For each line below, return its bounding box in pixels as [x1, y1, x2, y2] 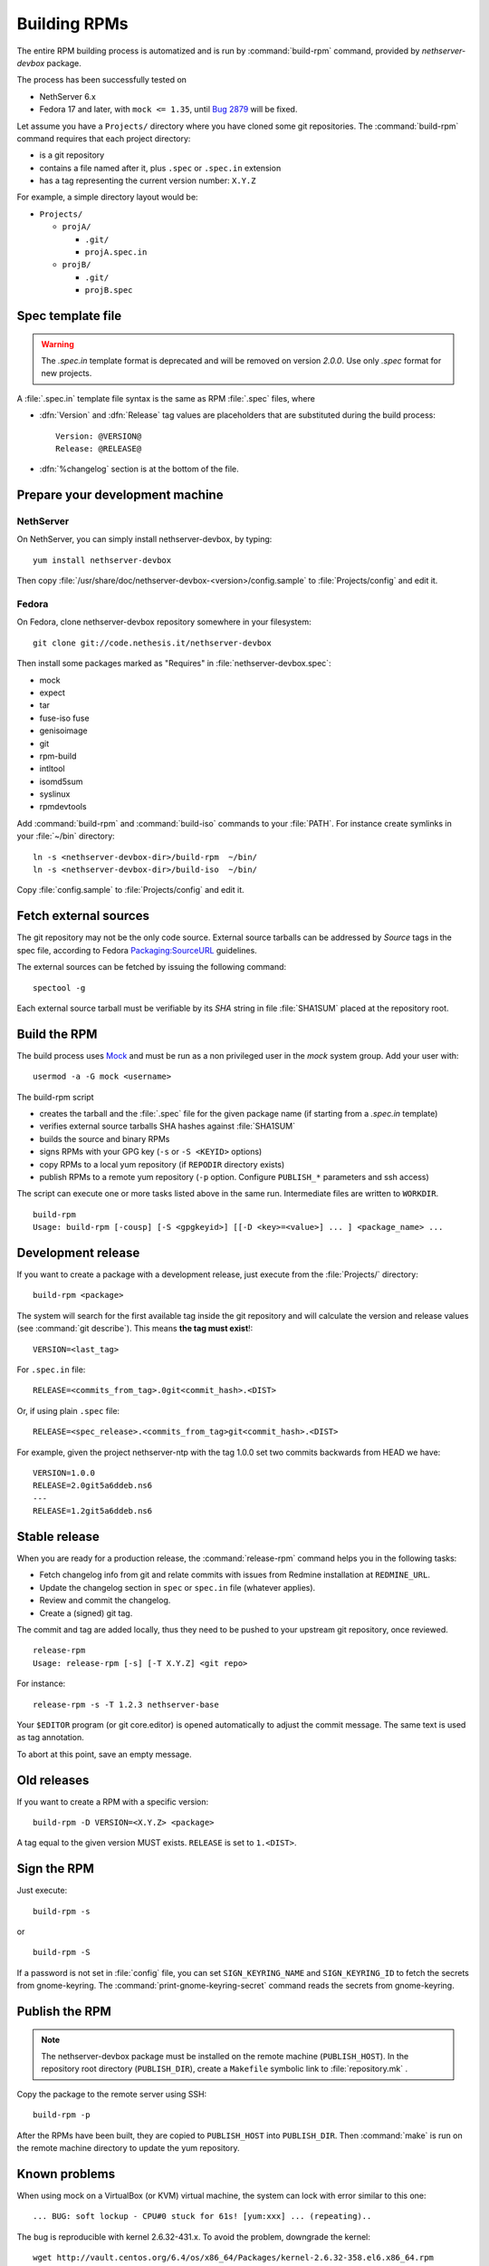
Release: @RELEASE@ [55, 443, 142, 453]
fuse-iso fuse [39, 712, 90, 723]
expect [39, 687, 65, 698]
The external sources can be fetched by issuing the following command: [16, 962, 287, 973]
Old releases [16, 1772, 90, 1787]
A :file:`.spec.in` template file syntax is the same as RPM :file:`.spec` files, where [16, 392, 316, 403]
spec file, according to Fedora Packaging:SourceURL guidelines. [16, 944, 257, 955]
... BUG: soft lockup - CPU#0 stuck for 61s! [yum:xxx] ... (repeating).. [33, 2212, 372, 2222]
